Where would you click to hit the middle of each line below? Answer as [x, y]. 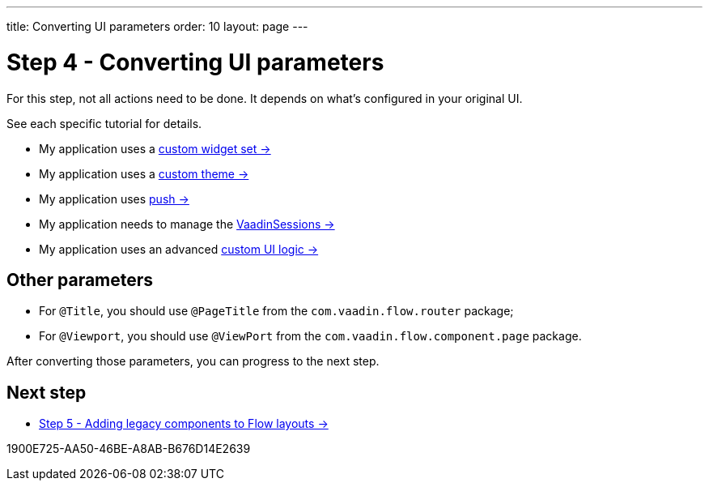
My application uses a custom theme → [144, 173]
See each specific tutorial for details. [104, 123]
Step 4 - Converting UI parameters [195, 62]
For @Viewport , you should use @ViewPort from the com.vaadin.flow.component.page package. [310, 336]
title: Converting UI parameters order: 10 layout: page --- [157, 26]
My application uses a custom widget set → [155, 148]
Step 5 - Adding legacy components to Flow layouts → [184, 424]
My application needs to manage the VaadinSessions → [187, 224]
